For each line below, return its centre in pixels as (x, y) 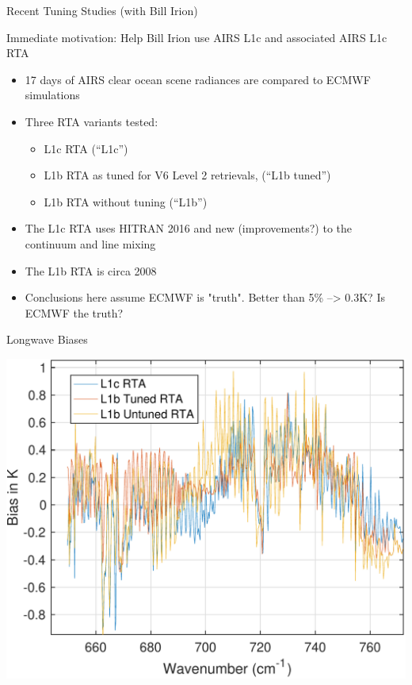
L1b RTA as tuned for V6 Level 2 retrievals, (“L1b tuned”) (187, 175)
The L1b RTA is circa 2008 (91, 270)
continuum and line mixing (90, 243)
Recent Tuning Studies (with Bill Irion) (102, 10)
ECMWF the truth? (74, 312)
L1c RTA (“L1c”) (86, 148)
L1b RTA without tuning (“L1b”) (126, 201)
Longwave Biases (47, 339)
